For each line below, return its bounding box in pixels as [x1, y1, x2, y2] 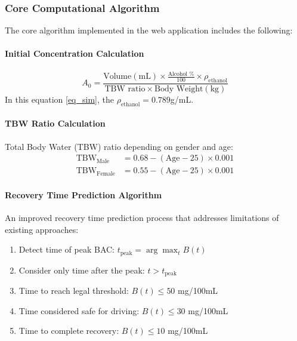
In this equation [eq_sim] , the [5, 93, 114, 105]
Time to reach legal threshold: [18, 284, 129, 297]
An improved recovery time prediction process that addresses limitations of [5, 211, 279, 223]
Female [97, 170, 115, 177]
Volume [103, 72, 132, 81]
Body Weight [154, 84, 203, 93]
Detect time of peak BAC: [18, 243, 115, 256]
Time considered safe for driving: [18, 304, 140, 317]
